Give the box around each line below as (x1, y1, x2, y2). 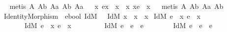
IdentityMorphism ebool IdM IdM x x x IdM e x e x (3, 10, 200, 21)
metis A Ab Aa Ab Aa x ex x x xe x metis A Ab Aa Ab (9, 1, 224, 11)
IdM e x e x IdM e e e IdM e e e (24, 20, 212, 31)
